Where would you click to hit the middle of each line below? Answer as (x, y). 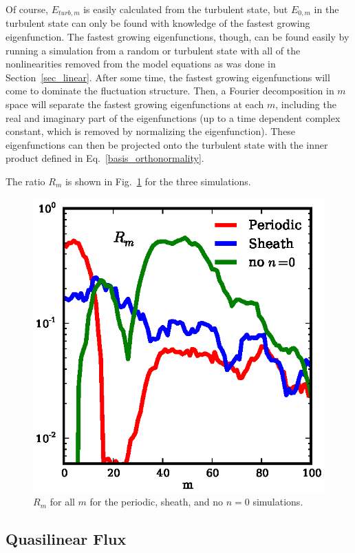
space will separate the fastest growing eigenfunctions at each (135, 104)
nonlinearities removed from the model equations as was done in (141, 64)
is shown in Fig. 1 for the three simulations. (158, 181)
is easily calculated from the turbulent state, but (186, 9)
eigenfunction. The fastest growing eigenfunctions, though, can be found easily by (177, 37)
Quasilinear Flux (66, 539)
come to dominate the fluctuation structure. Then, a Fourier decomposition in (170, 91)
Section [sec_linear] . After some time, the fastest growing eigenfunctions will (168, 77)
